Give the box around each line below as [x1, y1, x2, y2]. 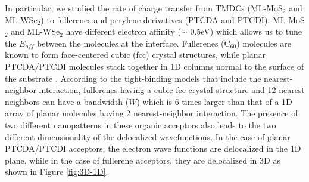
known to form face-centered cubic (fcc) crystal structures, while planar [5, 48, 266, 61]
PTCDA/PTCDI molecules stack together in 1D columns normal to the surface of [5, 60, 304, 72]
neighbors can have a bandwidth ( [5, 95, 129, 107]
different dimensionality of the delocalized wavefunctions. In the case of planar [5, 130, 291, 143]
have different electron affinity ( [65, 25, 181, 38]
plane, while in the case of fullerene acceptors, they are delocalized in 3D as [5, 153, 280, 166]
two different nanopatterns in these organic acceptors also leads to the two [5, 118, 276, 131]
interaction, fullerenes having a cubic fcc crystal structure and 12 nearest [39, 84, 305, 96]
